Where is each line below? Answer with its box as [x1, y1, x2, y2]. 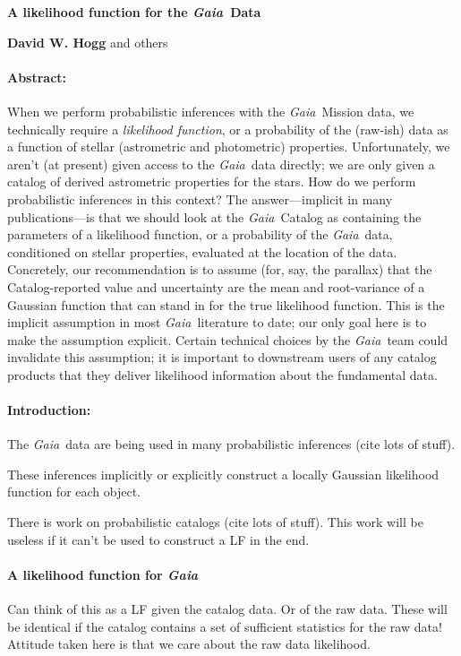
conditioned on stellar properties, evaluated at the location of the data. [7, 242, 397, 261]
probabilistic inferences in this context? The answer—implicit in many [7, 189, 393, 208]
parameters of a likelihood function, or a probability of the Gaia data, [7, 225, 393, 244]
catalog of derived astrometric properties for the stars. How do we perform [7, 172, 416, 191]
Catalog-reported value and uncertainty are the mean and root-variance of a [7, 277, 425, 296]
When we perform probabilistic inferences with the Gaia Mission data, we [7, 101, 414, 120]
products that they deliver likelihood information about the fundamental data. [7, 365, 438, 384]
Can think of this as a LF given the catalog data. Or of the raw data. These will [7, 600, 448, 618]
